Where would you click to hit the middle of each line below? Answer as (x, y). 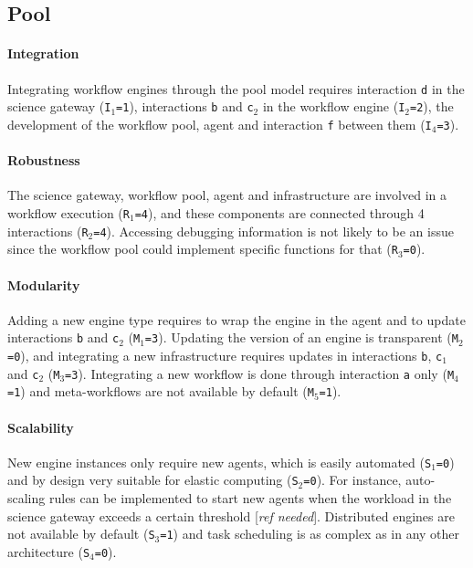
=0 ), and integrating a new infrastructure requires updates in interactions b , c (225, 355)
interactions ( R (48, 231)
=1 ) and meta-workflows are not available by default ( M (161, 391)
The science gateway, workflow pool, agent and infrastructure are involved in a (227, 195)
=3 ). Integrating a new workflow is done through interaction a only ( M (260, 373)
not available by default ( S (81, 534)
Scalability (41, 427)
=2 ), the (432, 106)
